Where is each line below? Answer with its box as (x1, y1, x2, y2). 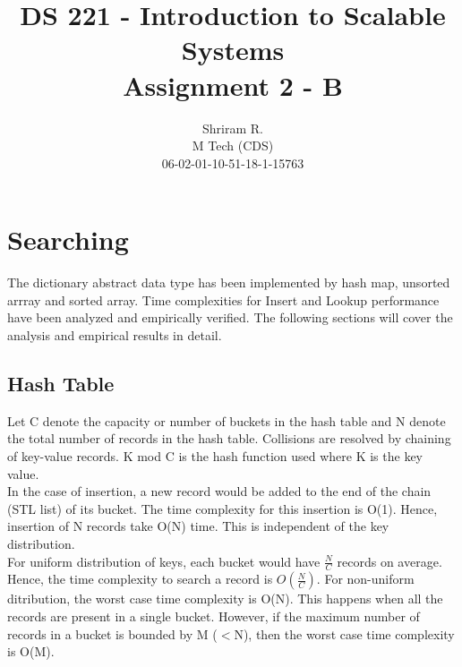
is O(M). (7, 642, 55, 661)
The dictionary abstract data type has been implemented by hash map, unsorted (7, 273, 450, 292)
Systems (181, 31, 285, 68)
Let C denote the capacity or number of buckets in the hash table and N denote (7, 411, 446, 430)
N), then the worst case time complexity (234, 624, 455, 643)
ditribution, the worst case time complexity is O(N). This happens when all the (7, 589, 443, 608)
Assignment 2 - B (123, 66, 343, 103)
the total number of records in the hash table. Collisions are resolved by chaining (7, 429, 451, 448)
